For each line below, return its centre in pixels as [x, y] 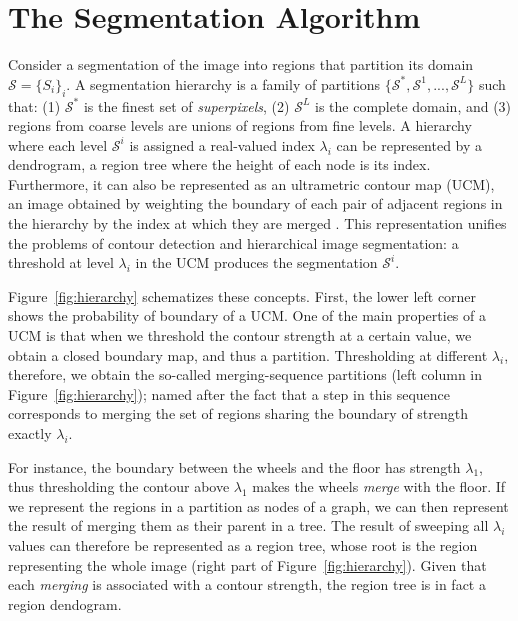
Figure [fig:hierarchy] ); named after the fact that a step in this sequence [229, 393]
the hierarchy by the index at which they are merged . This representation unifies [257, 223]
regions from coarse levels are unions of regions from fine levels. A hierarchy [240, 125]
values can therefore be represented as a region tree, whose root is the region [243, 544]
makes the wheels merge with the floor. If [379, 486]
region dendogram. [65, 603]
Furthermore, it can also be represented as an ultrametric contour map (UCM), [251, 183]
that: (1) [34, 105]
